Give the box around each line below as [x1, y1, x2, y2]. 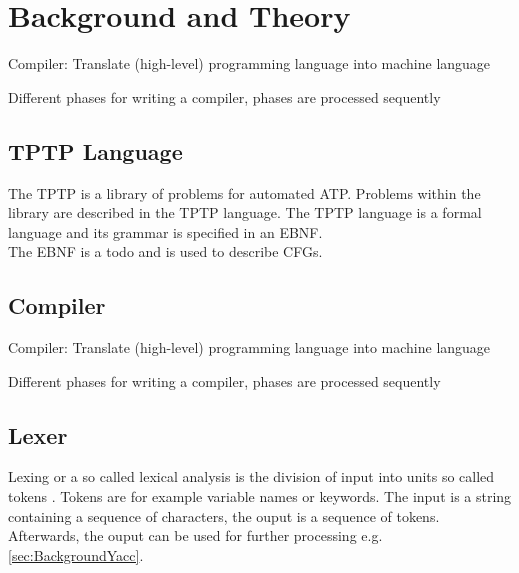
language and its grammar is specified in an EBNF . [8, 221, 323, 242]
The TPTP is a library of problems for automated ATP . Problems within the [8, 182, 481, 203]
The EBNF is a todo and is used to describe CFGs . [8, 241, 323, 262]
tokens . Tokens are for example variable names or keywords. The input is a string [8, 486, 512, 507]
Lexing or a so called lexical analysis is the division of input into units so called [8, 466, 495, 487]
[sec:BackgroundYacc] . [8, 544, 144, 565]
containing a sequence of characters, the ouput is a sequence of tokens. [8, 505, 440, 526]
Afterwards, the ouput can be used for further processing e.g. [8, 525, 383, 546]
